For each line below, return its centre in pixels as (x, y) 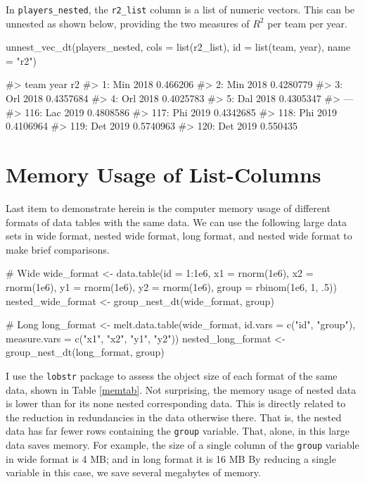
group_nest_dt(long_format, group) (85, 352)
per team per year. (307, 23)
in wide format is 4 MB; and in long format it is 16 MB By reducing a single (171, 458)
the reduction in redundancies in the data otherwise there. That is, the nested (174, 417)
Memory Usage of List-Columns (164, 174)
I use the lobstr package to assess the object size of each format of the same (172, 375)
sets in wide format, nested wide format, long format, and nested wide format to (179, 236)
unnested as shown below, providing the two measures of (128, 23)
